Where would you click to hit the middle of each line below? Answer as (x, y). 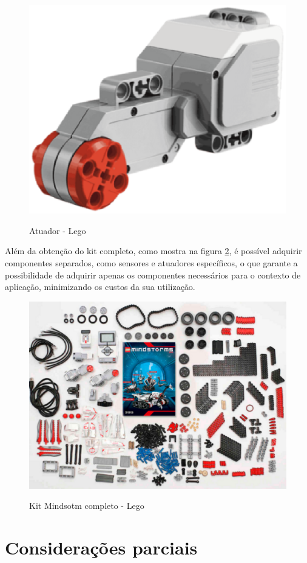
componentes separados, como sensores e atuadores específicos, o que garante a (151, 262)
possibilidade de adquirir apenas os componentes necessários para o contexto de (153, 275)
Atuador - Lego (58, 230)
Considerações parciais (101, 547)
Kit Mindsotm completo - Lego (87, 506)
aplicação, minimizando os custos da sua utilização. (100, 287)
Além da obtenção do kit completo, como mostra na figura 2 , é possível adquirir (153, 251)
